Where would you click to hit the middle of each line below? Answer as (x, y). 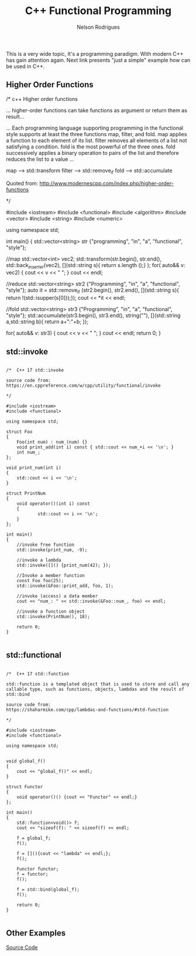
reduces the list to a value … (40, 159)
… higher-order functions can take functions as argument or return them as (97, 110)
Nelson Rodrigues (98, 27)
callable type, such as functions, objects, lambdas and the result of (95, 689)
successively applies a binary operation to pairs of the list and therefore (93, 153)
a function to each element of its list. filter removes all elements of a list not (97, 140)
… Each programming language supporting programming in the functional (94, 128)
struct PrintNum (26, 493)
